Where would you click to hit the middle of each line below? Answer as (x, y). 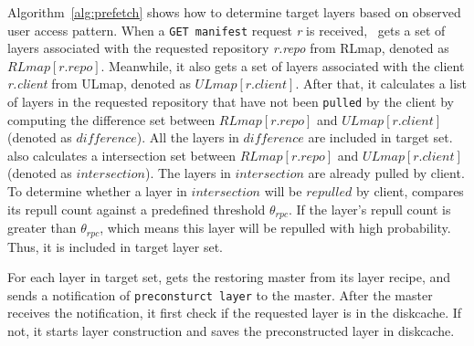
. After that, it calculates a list (381, 84)
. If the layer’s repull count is (369, 209)
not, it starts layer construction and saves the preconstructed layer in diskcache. (231, 330)
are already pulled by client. (386, 173)
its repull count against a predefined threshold (137, 209)
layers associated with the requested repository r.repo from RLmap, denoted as (228, 48)
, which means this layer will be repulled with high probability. (275, 228)
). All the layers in (188, 137)
